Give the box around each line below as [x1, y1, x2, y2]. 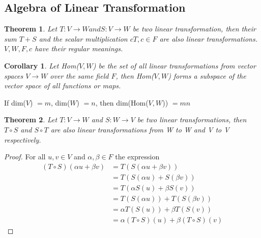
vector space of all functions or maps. [4, 80, 121, 91]
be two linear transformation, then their [132, 23, 256, 34]
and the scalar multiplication [39, 33, 128, 44]
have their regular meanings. [35, 43, 123, 54]
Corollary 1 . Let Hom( [4, 60, 79, 71]
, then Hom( [115, 70, 154, 81]
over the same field [50, 70, 109, 81]
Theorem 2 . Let [4, 114, 57, 125]
